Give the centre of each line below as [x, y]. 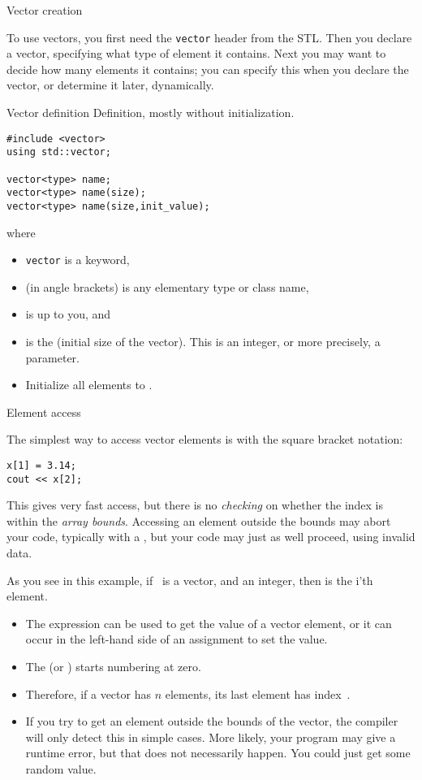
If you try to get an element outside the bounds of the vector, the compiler [212, 721]
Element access [44, 412]
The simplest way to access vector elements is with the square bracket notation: [205, 439]
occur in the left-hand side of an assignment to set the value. [177, 639]
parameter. [52, 357]
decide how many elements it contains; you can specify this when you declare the [208, 69]
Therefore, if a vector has [88, 693]
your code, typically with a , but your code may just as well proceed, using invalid [211, 537]
